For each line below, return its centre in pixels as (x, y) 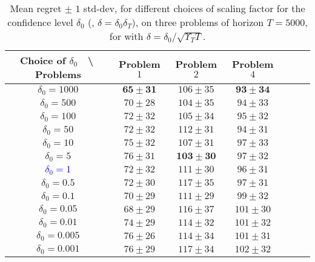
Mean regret (36, 8)
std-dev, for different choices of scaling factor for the (194, 8)
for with (126, 36)
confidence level (40, 22)
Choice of (43, 60)
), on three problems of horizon (198, 22)
